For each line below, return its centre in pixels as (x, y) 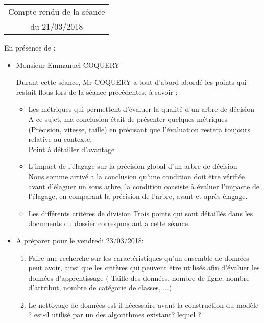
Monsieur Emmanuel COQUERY (68, 65)
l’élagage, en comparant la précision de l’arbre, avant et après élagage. (138, 196)
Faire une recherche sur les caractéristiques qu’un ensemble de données (139, 257)
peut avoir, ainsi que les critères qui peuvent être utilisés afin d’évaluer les (144, 268)
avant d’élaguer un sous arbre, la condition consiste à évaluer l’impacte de (144, 186)
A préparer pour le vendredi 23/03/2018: (80, 240)
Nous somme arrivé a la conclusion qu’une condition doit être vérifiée (137, 176)
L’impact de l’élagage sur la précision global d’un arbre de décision (133, 166)
